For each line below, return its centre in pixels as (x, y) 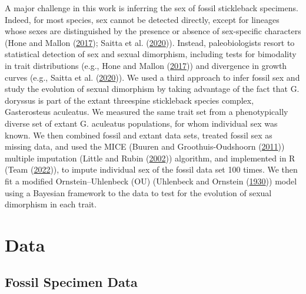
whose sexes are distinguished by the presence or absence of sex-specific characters (153, 31)
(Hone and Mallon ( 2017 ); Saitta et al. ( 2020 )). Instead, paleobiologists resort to (150, 42)
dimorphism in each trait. (51, 204)
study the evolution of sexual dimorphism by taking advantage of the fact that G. (152, 89)
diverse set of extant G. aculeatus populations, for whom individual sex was (141, 123)
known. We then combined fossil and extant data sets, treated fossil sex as (139, 135)
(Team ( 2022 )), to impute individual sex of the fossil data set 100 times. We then (151, 169)
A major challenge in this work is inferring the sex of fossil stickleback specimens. (152, 8)
